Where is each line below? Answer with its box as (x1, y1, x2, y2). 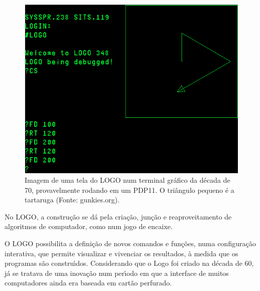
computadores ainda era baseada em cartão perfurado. (5, 277, 172, 288)
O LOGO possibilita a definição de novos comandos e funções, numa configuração (5, 238, 256, 249)
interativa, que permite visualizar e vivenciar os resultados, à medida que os (5, 248, 238, 258)
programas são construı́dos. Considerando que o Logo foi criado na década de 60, (5, 258, 254, 268)
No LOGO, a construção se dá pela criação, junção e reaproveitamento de (5, 211, 232, 222)
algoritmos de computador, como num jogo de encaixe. (5, 221, 173, 232)
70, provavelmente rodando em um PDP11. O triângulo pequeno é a (25, 184, 234, 195)
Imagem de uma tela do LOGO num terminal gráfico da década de (25, 175, 230, 185)
